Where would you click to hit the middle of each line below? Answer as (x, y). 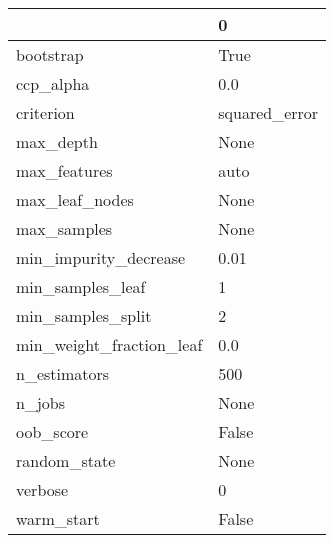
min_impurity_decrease (101, 257)
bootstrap (50, 54)
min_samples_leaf (81, 286)
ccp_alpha (53, 83)
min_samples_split (84, 315)
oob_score (52, 431)
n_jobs (40, 402)
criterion (45, 112)
